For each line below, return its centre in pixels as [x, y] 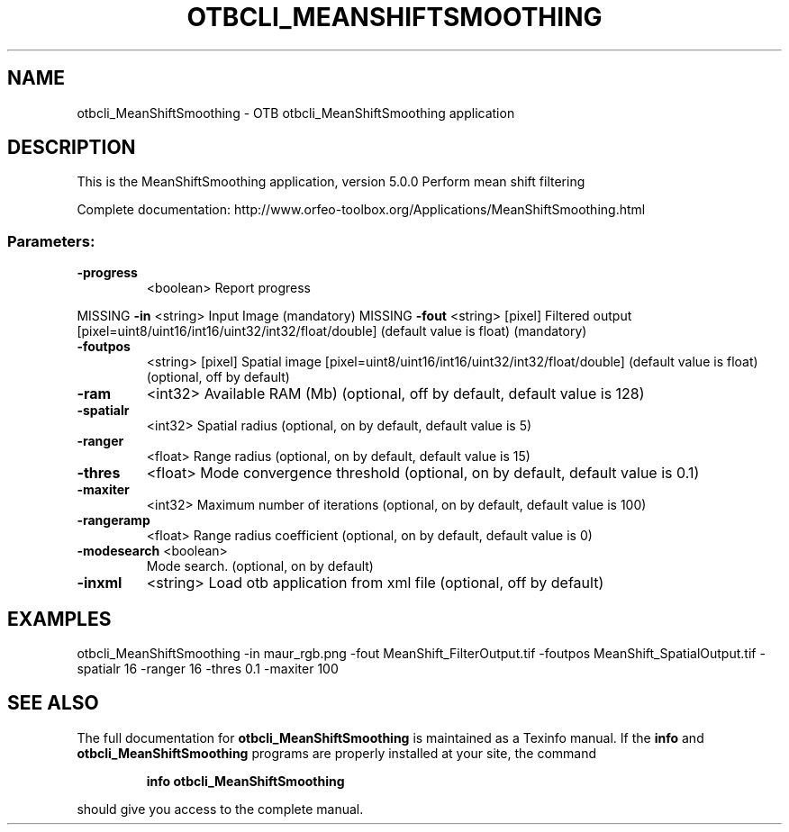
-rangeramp [113, 520]
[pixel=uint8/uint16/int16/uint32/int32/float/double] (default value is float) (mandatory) [332, 331]
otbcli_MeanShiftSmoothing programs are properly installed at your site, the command [337, 753]
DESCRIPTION [72, 148]
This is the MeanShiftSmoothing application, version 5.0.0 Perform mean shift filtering [331, 182]
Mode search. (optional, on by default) [260, 566]
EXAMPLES [59, 619]
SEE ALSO [53, 703]
